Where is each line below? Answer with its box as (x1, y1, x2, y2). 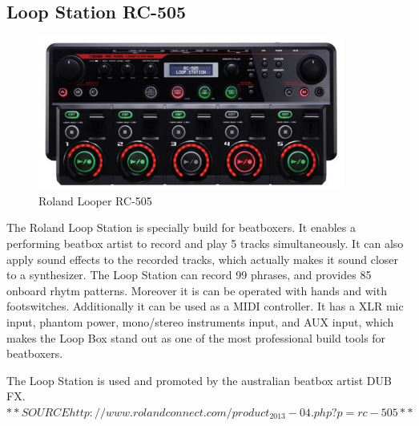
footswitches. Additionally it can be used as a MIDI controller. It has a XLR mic (6, 298, 404, 314)
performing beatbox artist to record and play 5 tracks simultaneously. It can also (6, 234, 404, 251)
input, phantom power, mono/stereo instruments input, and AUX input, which (6, 313, 394, 330)
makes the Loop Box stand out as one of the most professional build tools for (6, 329, 386, 346)
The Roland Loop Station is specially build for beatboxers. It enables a (6, 219, 356, 236)
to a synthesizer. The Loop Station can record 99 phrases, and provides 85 (6, 266, 372, 283)
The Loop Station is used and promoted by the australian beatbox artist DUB (6, 371, 392, 388)
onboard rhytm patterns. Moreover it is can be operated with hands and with (6, 282, 387, 298)
